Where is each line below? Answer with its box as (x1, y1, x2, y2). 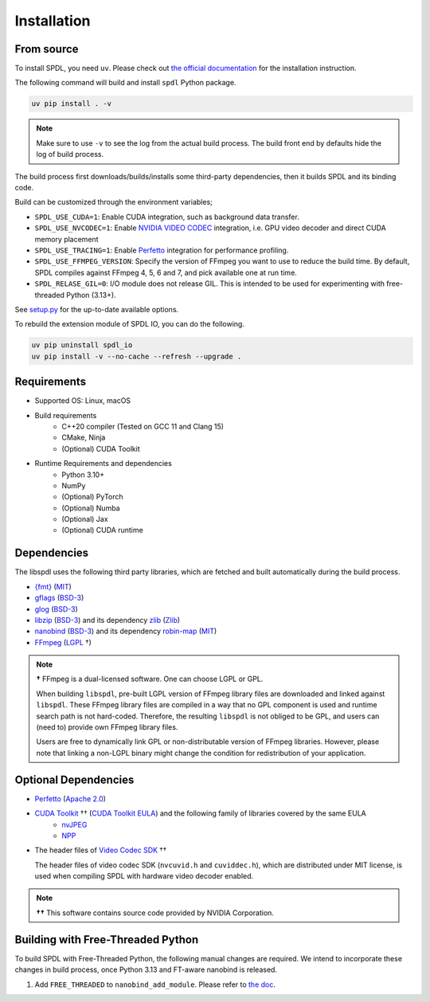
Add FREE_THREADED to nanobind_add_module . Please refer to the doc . (34, 980, 276, 989)
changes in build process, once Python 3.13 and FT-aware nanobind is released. (14, 965, 278, 975)
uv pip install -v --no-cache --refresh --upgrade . (31, 351, 242, 361)
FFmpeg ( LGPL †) (34, 637, 92, 647)
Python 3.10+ (61, 470, 105, 479)
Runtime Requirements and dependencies (34, 459, 173, 468)
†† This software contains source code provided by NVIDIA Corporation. (36, 908, 275, 918)
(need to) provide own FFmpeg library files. (36, 722, 178, 732)
